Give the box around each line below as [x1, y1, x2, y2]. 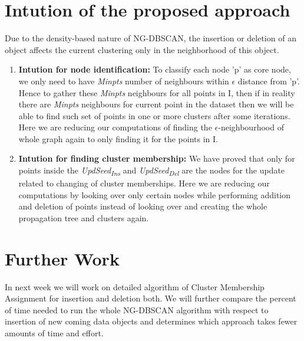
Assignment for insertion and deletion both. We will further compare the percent [5, 292, 296, 304]
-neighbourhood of [218, 121, 284, 133]
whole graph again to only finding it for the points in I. [18, 132, 218, 145]
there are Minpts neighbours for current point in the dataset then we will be [18, 98, 294, 110]
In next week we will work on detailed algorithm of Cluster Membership [5, 280, 265, 293]
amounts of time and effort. [5, 327, 104, 339]
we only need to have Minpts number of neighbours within [18, 74, 229, 87]
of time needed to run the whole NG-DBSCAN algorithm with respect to [5, 303, 269, 316]
